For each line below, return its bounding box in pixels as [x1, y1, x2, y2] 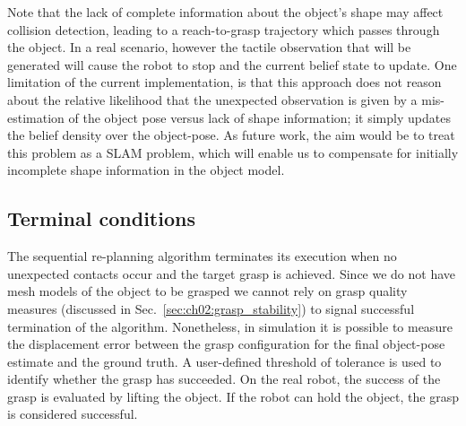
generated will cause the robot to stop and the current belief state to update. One [7, 55, 457, 74]
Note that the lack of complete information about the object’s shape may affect [7, 3, 444, 21]
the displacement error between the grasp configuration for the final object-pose [7, 335, 445, 353]
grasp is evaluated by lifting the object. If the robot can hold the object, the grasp [7, 387, 459, 405]
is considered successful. [7, 404, 138, 423]
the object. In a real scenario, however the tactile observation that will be [7, 38, 411, 57]
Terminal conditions [7, 204, 195, 232]
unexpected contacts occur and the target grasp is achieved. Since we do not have [7, 264, 456, 283]
